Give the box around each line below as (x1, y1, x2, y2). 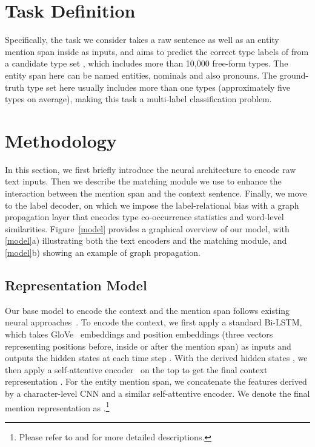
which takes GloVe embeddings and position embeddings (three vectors (5, 327, 273, 340)
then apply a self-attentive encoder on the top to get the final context (5, 363, 268, 376)
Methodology (5, 128, 117, 152)
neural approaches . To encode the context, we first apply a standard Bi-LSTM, (5, 316, 302, 328)
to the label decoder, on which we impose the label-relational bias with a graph (5, 198, 299, 211)
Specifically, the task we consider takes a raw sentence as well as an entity (5, 33, 279, 46)
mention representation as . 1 (5, 399, 110, 414)
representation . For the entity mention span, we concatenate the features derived (5, 375, 307, 388)
